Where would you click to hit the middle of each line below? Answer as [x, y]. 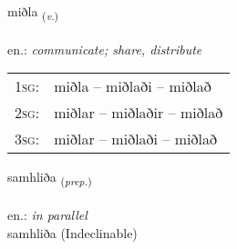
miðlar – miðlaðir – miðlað [139, 113]
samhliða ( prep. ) [50, 178]
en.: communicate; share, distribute [105, 49]
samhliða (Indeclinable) [72, 232]
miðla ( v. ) [33, 12]
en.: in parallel [47, 215]
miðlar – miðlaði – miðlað [135, 139]
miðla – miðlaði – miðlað [133, 86]
